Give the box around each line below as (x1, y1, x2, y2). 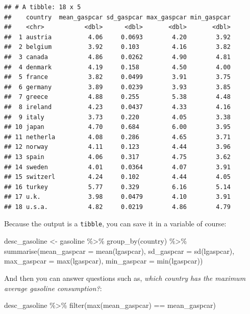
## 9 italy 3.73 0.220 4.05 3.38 (4, 113, 231, 121)
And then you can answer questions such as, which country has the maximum (4, 272, 246, 283)
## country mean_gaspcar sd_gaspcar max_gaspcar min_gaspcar (4, 13, 231, 21)
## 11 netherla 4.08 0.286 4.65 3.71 (4, 133, 231, 141)
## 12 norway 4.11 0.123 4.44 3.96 (4, 143, 231, 151)
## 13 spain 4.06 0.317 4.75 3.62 (4, 153, 231, 161)
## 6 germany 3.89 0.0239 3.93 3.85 (4, 83, 231, 91)
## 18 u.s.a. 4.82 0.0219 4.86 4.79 (4, 203, 231, 211)
